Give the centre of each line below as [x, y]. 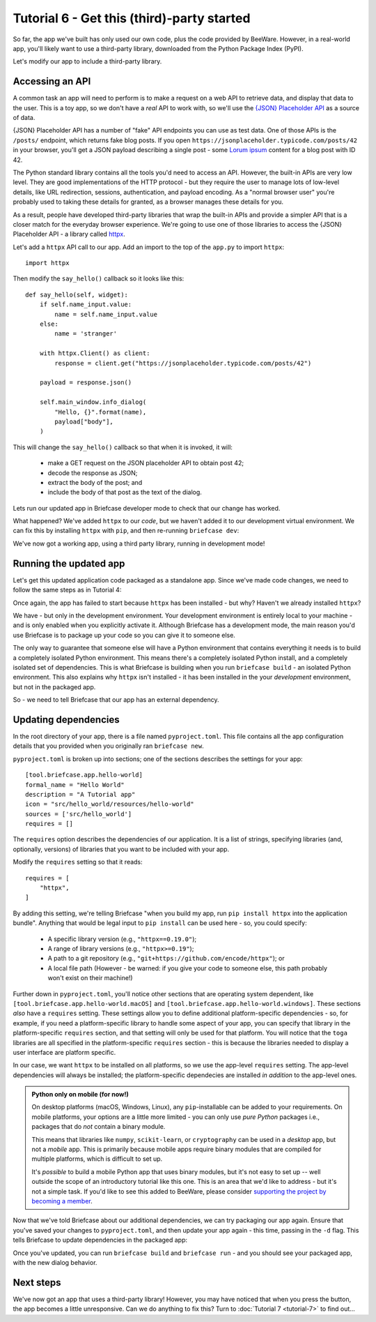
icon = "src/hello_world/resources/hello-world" [110, 804]
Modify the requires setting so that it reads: [78, 862]
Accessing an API [52, 81]
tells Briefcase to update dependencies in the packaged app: [100, 1240]
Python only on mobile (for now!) [80, 1095]
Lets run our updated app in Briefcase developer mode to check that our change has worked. [147, 508]
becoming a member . [62, 1201]
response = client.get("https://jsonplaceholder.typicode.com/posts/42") [183, 363]
